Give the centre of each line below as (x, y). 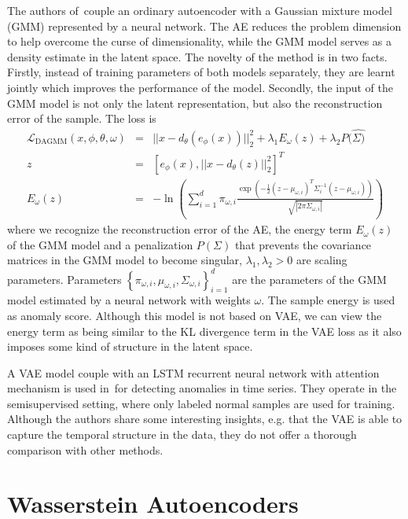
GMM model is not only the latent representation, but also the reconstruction (195, 103)
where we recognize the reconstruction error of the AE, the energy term (180, 229)
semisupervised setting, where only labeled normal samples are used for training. (201, 403)
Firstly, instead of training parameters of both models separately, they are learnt (201, 72)
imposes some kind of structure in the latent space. (130, 346)
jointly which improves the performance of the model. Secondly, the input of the (200, 87)
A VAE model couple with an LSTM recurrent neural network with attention (193, 372)
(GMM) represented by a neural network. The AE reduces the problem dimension (204, 26)
